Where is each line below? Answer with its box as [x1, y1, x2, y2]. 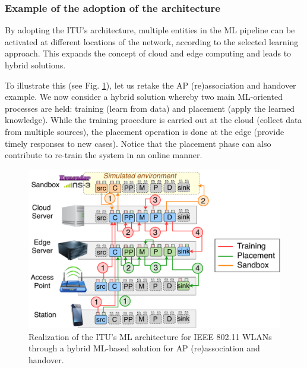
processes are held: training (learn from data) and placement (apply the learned [5, 102, 295, 114]
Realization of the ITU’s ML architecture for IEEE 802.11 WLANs [29, 330, 272, 342]
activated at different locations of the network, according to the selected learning [5, 35, 299, 48]
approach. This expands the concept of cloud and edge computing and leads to [5, 47, 292, 59]
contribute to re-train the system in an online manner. [5, 149, 202, 161]
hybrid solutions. [5, 59, 66, 71]
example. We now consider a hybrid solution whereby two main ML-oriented [5, 90, 283, 103]
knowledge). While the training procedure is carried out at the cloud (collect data [5, 114, 302, 126]
